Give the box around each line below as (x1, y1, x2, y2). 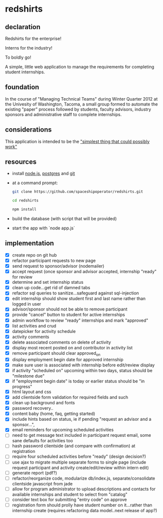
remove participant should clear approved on (12, 350, 101, 357)
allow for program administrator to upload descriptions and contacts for (12, 486, 156, 492)
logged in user (12, 301, 41, 307)
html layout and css (12, 389, 52, 395)
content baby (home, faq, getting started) (12, 411, 95, 416)
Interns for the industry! (5, 45, 53, 51)
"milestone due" (12, 373, 45, 379)
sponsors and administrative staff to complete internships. (5, 111, 122, 117)
